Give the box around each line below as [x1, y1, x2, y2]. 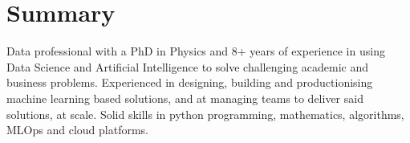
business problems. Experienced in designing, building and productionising [6, 74, 373, 91]
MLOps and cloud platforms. [6, 121, 148, 138]
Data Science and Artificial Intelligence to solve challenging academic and [6, 58, 369, 75]
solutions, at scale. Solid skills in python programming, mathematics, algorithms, [6, 105, 404, 122]
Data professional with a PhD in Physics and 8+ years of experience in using [6, 43, 385, 59]
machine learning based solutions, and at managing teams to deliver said [6, 89, 363, 106]
